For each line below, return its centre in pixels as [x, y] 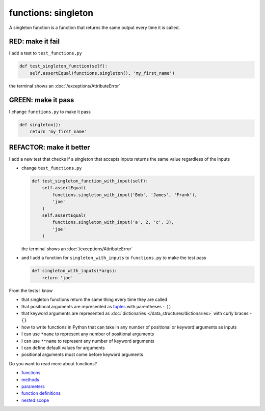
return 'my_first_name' [58, 132]
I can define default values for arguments [63, 348]
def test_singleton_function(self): [64, 66]
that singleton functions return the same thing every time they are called [94, 299]
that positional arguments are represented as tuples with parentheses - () [96, 306]
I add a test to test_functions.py [46, 53]
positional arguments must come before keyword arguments [82, 354]
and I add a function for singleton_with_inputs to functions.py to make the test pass [114, 258]
